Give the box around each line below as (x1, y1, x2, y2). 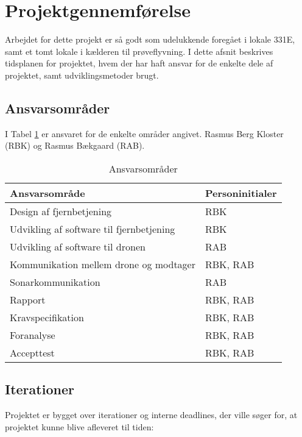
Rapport (10, 292, 46, 307)
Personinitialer (205, 185, 277, 200)
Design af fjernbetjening (10, 204, 112, 218)
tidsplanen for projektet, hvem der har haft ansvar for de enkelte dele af (5, 57, 273, 69)
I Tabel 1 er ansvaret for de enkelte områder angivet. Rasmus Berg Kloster (5, 127, 284, 140)
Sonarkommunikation (10, 274, 100, 289)
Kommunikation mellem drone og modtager (10, 257, 195, 271)
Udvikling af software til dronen (10, 239, 146, 254)
